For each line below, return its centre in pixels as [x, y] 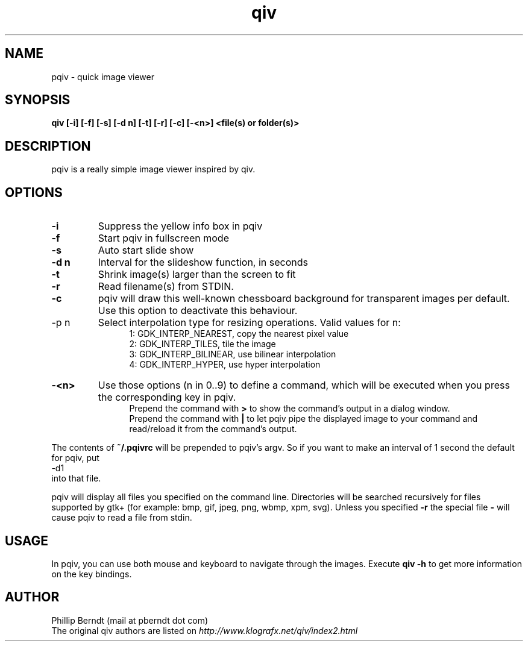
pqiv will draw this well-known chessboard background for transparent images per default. [304, 299]
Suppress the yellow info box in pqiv [180, 226]
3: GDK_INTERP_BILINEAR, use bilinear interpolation [233, 354]
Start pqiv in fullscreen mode [163, 238]
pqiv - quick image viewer [103, 77]
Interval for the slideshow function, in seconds [203, 262]
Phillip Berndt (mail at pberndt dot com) [130, 620]
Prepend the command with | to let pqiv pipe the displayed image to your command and [303, 419]
